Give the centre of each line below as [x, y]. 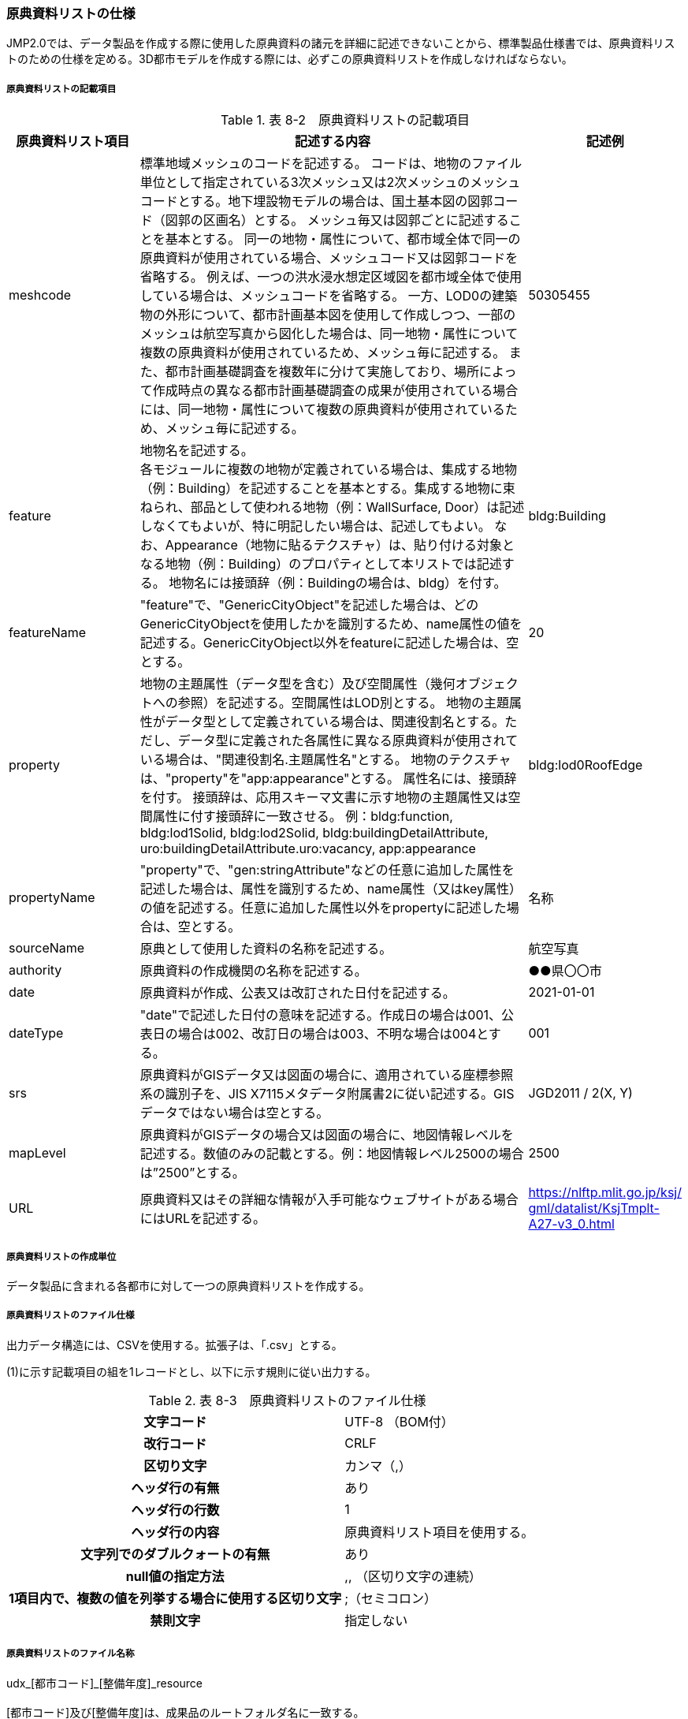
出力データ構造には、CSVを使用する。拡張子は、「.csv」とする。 [175, 1344]
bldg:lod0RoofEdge [586, 765]
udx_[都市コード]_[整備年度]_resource [105, 1683]
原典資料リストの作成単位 [61, 1257]
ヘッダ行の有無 [175, 1488]
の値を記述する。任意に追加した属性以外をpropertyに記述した [323, 908]
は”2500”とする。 [192, 1173]
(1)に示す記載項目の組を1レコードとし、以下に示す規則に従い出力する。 [192, 1371]
